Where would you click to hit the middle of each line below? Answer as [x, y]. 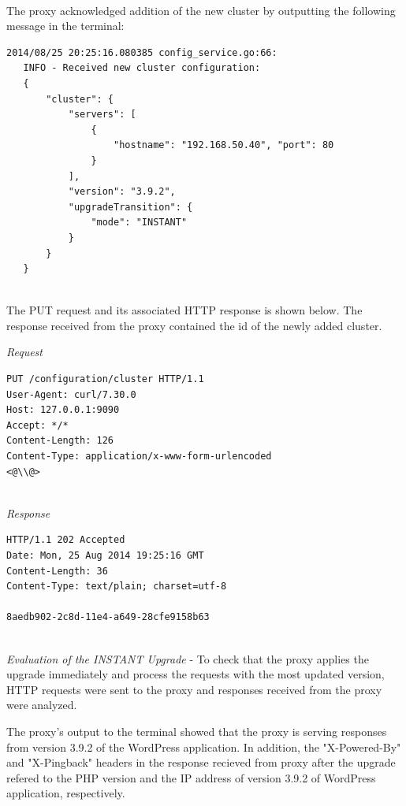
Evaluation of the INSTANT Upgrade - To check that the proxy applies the [188, 658]
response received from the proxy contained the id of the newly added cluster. [194, 325]
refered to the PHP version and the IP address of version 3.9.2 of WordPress [191, 777]
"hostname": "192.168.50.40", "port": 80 [224, 145]
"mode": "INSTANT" [139, 223]
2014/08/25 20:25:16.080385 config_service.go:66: [142, 52]
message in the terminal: [65, 26]
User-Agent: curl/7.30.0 [71, 394]
